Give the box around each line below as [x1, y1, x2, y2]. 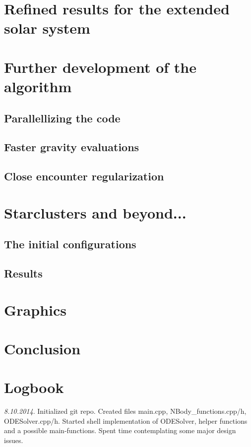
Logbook [4, 377, 64, 397]
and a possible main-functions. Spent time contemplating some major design [4, 425, 236, 436]
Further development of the [4, 56, 196, 77]
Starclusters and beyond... [4, 202, 187, 223]
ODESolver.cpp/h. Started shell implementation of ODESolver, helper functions [4, 415, 248, 426]
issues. [4, 435, 23, 446]
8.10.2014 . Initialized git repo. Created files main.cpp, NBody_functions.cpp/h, [4, 406, 247, 416]
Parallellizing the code [4, 110, 121, 125]
